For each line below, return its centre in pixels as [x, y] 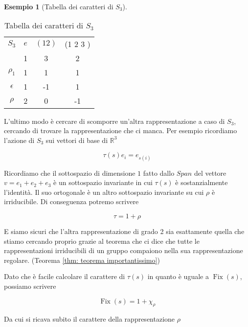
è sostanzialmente [202, 182]
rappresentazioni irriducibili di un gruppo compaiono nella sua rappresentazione [124, 250]
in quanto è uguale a [178, 276]
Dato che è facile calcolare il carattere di [65, 276]
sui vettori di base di [77, 140]
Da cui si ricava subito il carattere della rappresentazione [90, 319]
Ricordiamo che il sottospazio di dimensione [70, 173]
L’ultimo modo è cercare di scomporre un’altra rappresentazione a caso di [114, 121]
